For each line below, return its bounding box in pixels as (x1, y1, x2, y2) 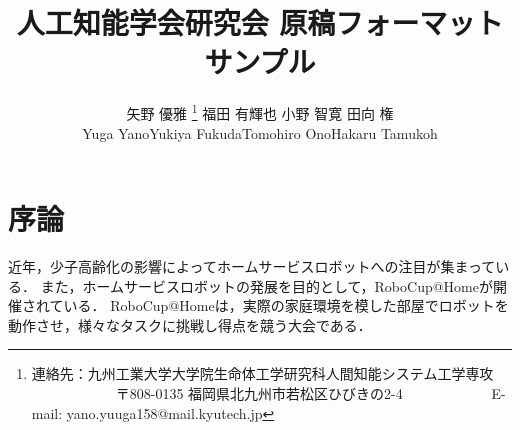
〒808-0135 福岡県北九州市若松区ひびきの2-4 (115, 383, 403, 404)
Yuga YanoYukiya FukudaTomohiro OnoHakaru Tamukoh (82, 122, 438, 143)
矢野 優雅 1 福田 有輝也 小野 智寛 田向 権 (126, 100, 394, 123)
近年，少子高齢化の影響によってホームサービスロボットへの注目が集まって (8, 256, 496, 277)
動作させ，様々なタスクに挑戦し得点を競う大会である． (8, 314, 372, 335)
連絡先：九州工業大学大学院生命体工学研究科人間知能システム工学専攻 (31, 363, 494, 384)
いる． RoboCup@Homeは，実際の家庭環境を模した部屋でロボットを (63, 295, 509, 316)
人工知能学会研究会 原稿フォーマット (16, 2, 504, 43)
